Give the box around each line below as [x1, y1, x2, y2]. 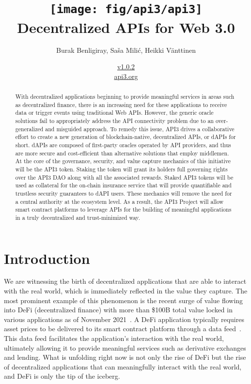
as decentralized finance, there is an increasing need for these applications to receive [15, 100, 227, 108]
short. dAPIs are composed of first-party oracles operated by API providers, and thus [15, 140, 231, 149]
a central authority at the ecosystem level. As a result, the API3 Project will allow [15, 197, 224, 205]
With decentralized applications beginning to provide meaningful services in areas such [15, 92, 235, 101]
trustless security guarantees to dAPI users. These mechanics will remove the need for [15, 189, 232, 197]
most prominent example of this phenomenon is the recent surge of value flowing [4, 295, 243, 305]
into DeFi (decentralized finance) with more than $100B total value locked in [4, 305, 233, 315]
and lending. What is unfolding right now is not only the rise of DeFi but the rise [4, 352, 246, 362]
